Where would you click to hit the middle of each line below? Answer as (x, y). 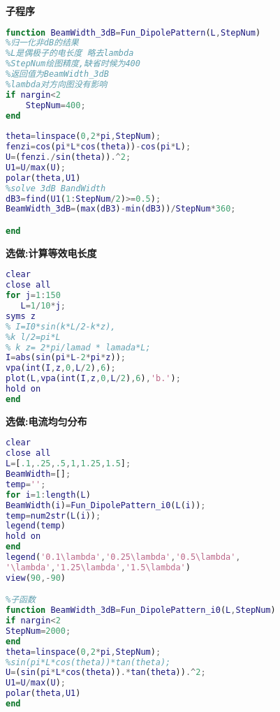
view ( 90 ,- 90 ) (36, 578)
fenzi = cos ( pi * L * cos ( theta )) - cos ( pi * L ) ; (98, 147)
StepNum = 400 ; (56, 105)
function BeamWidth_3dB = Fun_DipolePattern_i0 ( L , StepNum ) (141, 610)
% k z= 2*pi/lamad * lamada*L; (78, 347)
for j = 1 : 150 (33, 296)
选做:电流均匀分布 (46, 421)
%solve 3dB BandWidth (56, 188)
